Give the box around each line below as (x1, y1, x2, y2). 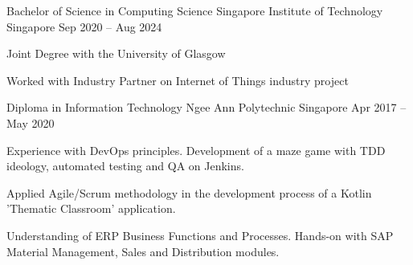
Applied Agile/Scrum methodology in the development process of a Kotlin (6, 184, 372, 201)
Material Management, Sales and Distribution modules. (6, 243, 280, 259)
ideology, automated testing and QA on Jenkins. (6, 157, 244, 174)
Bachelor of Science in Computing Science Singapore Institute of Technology (6, 2, 383, 18)
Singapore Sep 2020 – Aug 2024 (6, 18, 162, 35)
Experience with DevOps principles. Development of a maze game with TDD (6, 141, 386, 158)
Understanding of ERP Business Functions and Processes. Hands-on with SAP (6, 226, 394, 243)
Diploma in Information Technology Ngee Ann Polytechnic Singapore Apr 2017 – (6, 99, 407, 116)
